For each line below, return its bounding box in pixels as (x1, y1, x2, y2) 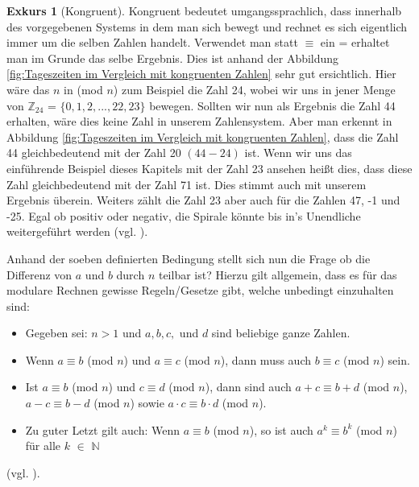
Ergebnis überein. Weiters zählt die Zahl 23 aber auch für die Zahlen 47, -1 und (6, 192, 400, 208)
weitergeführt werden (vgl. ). (6, 223, 148, 240)
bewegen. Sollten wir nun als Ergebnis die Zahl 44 (149, 97, 396, 113)
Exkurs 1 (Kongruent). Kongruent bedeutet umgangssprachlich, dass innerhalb (6, 2, 402, 19)
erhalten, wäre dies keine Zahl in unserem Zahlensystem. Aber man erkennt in (6, 113, 392, 130)
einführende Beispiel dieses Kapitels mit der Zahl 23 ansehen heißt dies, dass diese (6, 159, 413, 176)
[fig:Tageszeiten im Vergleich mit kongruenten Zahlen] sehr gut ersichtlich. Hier (6, 65, 396, 82)
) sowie (130, 394, 164, 411)
